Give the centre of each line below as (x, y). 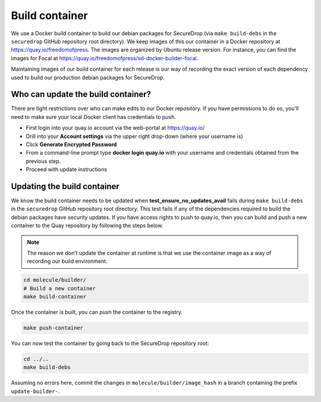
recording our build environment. (67, 261)
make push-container (53, 328)
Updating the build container (65, 186)
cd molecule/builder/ (55, 280)
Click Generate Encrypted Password (71, 144)
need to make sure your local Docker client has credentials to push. (94, 117)
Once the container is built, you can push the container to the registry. (97, 312)
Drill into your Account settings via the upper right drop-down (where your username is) (134, 136)
